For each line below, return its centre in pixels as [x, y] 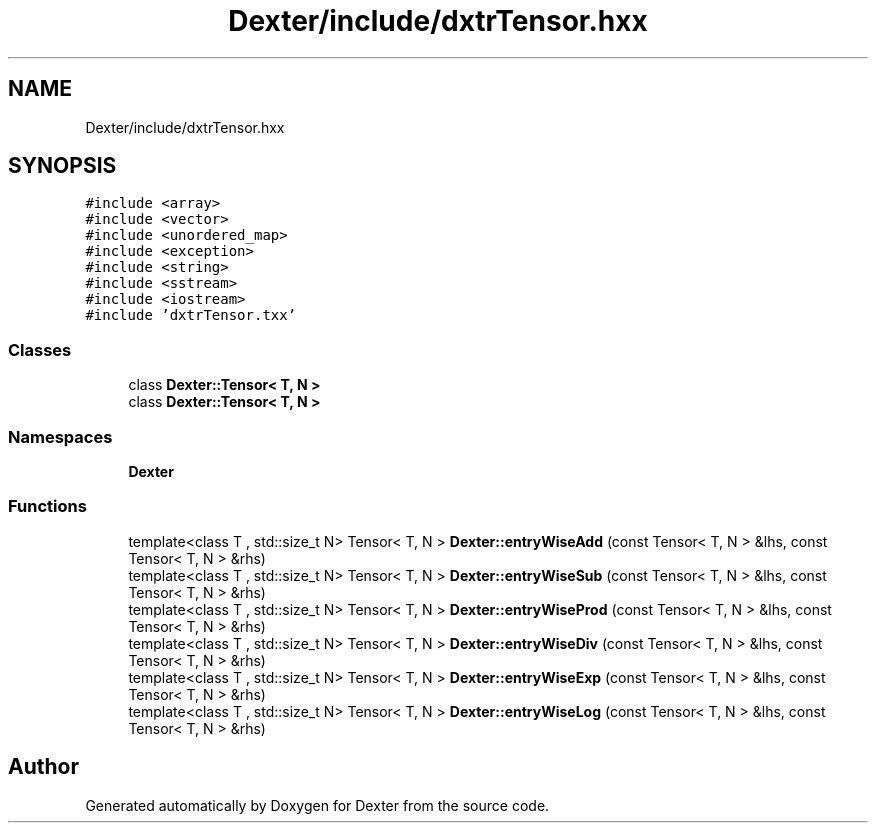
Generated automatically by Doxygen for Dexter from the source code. [317, 805]
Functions [47, 506]
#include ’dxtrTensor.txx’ [191, 315]
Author [43, 767]
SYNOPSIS [62, 166]
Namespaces [60, 436]
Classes [40, 349]
